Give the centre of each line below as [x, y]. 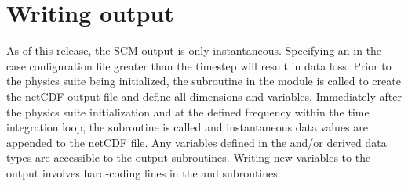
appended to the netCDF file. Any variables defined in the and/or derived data [197, 142]
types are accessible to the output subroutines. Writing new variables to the [189, 157]
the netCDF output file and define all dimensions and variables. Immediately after [204, 96]
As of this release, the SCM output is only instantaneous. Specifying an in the [194, 50]
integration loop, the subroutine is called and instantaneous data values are [187, 127]
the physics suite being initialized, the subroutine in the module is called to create [204, 81]
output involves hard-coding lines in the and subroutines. [144, 172]
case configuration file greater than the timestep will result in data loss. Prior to [199, 65]
